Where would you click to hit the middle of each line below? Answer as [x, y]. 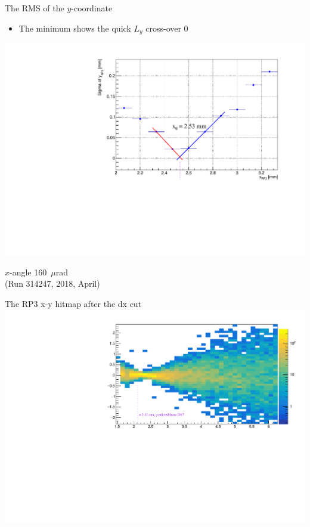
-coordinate [92, 8]
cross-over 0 [167, 28]
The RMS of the [35, 8]
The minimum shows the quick [75, 28]
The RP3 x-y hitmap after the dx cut [73, 304]
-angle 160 [28, 272]
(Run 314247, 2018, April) [52, 283]
